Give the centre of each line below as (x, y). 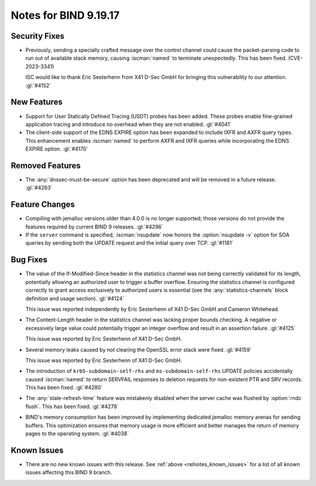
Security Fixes (37, 36)
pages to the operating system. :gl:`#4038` (77, 434)
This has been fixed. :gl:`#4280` (64, 388)
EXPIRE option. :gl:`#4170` (57, 149)
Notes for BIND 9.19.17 (65, 15)
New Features (37, 102)
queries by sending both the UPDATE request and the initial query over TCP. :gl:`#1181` (129, 243)
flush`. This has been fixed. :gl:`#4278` (72, 406)
